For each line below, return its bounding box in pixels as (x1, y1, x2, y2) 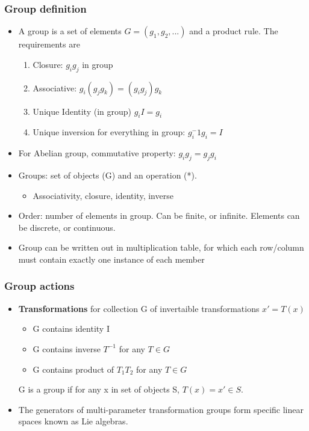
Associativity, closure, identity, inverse (33, 189, 173, 201)
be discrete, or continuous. (18, 221, 116, 233)
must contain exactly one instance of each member (18, 252, 205, 265)
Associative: (33, 81, 77, 94)
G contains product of (33, 362, 114, 375)
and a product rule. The (189, 25, 278, 37)
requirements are (18, 38, 80, 50)
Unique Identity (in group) (33, 105, 132, 117)
